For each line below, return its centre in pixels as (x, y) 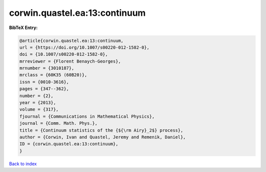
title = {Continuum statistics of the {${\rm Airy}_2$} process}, (101, 130)
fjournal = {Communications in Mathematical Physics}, (87, 116)
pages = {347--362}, (44, 89)
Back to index (23, 164)
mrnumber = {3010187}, (47, 68)
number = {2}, (36, 96)
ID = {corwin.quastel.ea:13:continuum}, (69, 144)
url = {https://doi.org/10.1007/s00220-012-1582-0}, (84, 47)
